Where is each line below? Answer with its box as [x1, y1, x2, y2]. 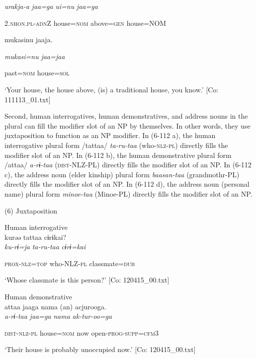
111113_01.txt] [4, 94, 51, 104]
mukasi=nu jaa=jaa [4, 51, 65, 61]
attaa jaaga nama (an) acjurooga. [4, 301, 107, 311]
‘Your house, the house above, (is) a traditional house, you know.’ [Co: [4, 84, 219, 94]
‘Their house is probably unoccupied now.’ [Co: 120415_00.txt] [4, 344, 196, 355]
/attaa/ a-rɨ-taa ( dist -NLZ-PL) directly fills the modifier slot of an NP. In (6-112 [4, 159, 252, 170]
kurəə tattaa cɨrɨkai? [4, 231, 67, 242]
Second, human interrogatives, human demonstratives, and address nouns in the [4, 111, 248, 121]
